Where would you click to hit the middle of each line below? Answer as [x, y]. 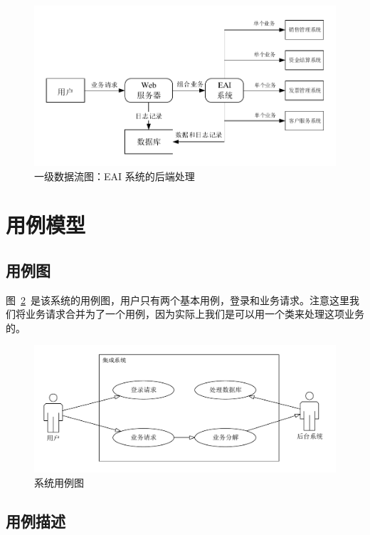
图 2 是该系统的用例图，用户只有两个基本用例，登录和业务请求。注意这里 [178, 300]
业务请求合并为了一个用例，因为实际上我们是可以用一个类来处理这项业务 [195, 314]
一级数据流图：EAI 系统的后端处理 [115, 176]
